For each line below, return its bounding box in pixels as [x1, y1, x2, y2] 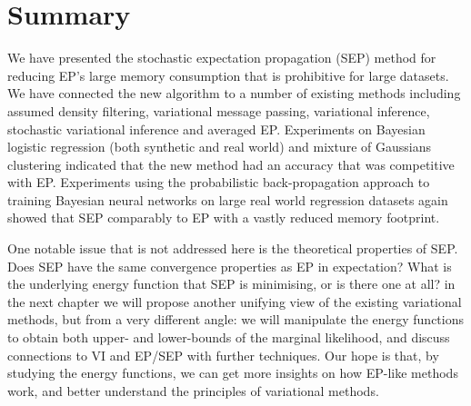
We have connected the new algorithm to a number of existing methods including [7, 84, 461, 103]
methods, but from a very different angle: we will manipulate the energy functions [7, 310, 464, 329]
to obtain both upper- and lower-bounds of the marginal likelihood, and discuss [7, 328, 450, 347]
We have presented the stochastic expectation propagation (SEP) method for [7, 48, 436, 67]
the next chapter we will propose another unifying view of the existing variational [7, 292, 462, 311]
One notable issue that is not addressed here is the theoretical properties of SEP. [7, 239, 458, 258]
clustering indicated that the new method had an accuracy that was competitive [7, 154, 455, 173]
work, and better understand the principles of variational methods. [7, 381, 379, 400]
